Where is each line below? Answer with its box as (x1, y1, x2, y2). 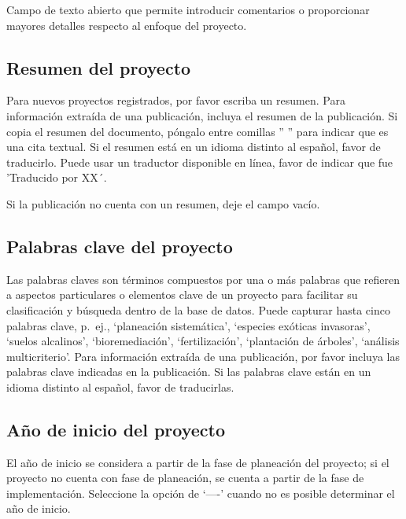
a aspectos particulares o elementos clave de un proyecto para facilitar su (6, 286, 358, 303)
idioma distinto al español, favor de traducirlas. (6, 378, 234, 395)
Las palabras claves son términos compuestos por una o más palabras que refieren (6, 271, 400, 287)
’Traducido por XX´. (6, 169, 107, 186)
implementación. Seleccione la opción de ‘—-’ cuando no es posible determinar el (6, 484, 395, 501)
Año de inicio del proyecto (6, 417, 226, 441)
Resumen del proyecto (6, 55, 191, 79)
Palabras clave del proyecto (6, 234, 233, 258)
